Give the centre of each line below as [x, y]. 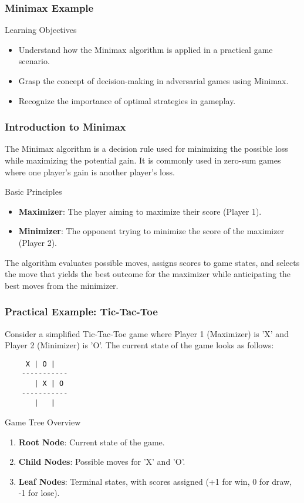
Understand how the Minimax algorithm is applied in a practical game [146, 49]
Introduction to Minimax [65, 127]
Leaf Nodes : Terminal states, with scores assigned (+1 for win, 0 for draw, [155, 481]
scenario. [34, 61]
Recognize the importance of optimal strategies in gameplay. [127, 100]
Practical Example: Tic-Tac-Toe [81, 312]
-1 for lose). [39, 493]
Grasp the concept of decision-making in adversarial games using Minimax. [153, 81]
